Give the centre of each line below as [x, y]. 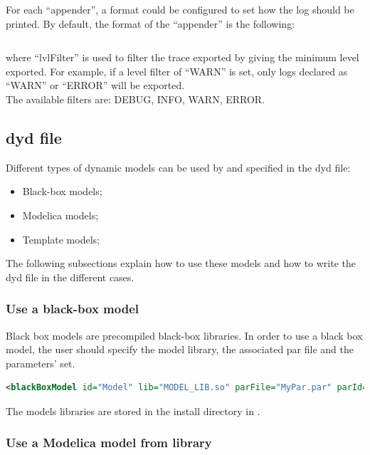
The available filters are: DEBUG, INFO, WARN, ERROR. [136, 99]
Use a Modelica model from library [109, 443]
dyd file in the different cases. [70, 277]
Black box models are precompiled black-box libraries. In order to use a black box [184, 335]
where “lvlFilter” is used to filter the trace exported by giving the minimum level [183, 57]
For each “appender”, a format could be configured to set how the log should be [180, 9]
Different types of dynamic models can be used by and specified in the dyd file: [178, 167]
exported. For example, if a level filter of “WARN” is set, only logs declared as [177, 71]
